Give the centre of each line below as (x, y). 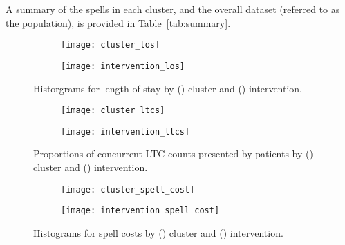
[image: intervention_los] (123, 66)
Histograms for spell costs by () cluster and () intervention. (158, 232)
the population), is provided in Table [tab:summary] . (118, 22)
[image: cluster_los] (111, 45)
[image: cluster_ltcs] (113, 111)
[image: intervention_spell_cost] (140, 211)
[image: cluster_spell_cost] (128, 189)
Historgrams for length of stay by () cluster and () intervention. (168, 88)
